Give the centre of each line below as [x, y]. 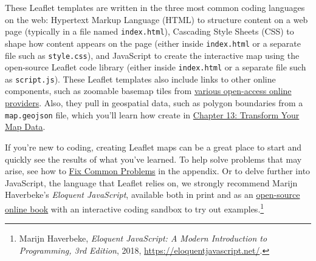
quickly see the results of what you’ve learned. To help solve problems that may [153, 159]
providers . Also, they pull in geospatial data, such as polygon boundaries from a [154, 103]
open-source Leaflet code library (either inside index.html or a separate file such [156, 67]
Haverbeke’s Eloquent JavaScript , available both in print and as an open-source [153, 195]
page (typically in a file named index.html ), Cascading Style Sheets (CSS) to [149, 31]
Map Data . [25, 127]
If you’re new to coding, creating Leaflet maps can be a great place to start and [153, 147]
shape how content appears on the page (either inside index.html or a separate [153, 43]
